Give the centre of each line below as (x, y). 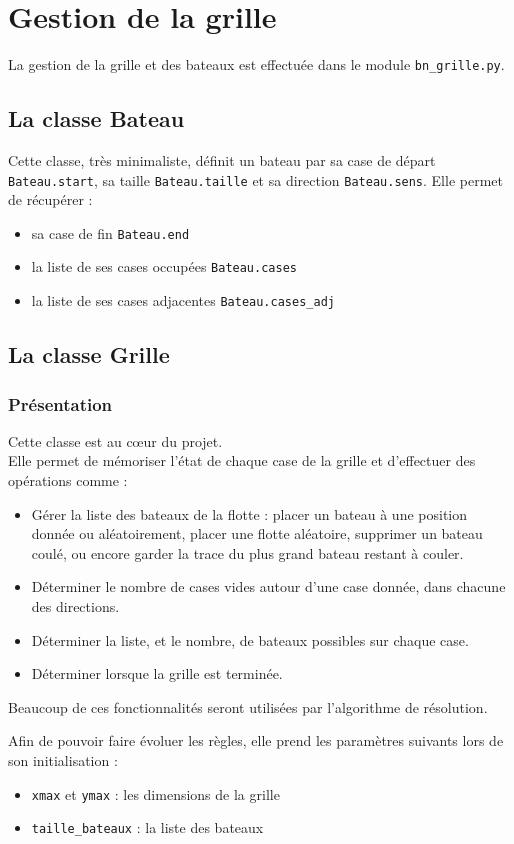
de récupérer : (50, 199)
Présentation (60, 403)
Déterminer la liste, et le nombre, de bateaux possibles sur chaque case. (250, 639)
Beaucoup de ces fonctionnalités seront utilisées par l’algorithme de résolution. (248, 706)
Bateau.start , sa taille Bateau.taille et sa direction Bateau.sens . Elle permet (255, 179)
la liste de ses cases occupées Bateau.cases (164, 266)
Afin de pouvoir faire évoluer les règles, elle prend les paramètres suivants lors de (256, 740)
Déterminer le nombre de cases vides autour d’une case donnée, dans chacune (268, 586)
